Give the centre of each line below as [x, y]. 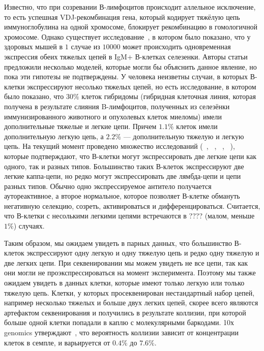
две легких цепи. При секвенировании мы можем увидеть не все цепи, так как [126, 262]
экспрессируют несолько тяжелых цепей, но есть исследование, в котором [142, 86]
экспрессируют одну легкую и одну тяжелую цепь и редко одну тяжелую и [143, 253]
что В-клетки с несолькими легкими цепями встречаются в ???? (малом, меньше [129, 216]
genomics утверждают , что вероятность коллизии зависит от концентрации [121, 332]
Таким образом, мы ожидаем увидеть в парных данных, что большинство [118, 243]
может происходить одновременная [177, 46]
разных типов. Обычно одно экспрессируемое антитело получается [108, 186]
